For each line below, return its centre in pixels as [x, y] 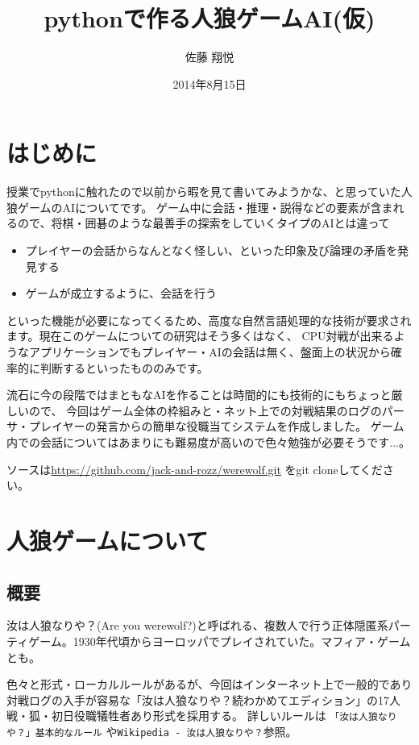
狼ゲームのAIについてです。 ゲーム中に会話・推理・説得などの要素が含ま [200, 207]
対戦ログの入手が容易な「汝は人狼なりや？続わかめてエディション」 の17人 [204, 699]
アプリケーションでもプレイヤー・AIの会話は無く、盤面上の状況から [209, 352]
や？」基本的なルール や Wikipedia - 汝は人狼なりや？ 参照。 [152, 731]
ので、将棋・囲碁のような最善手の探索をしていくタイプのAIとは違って [203, 223]
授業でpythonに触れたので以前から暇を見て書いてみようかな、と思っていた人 [209, 191]
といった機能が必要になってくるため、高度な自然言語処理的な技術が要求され [209, 320]
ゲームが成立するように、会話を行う [121, 293]
